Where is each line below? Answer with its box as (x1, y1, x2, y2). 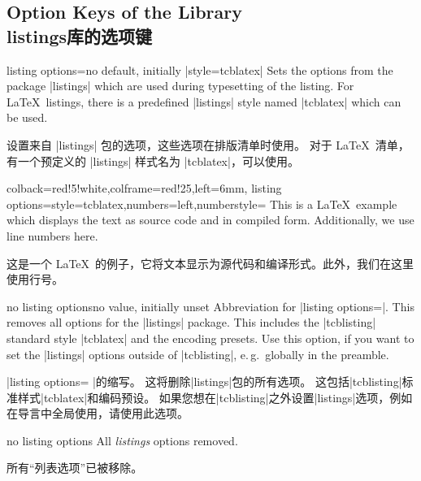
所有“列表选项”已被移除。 (7, 459, 143, 476)
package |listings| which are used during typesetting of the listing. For (7, 77, 354, 94)
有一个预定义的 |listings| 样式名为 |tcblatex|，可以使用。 (7, 152, 299, 169)
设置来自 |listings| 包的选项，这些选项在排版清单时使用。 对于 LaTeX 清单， (7, 136, 410, 153)
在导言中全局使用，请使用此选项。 (7, 405, 189, 422)
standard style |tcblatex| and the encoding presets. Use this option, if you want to (7, 329, 414, 346)
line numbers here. (7, 227, 98, 244)
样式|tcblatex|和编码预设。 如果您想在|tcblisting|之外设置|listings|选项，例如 (17, 388, 413, 405)
